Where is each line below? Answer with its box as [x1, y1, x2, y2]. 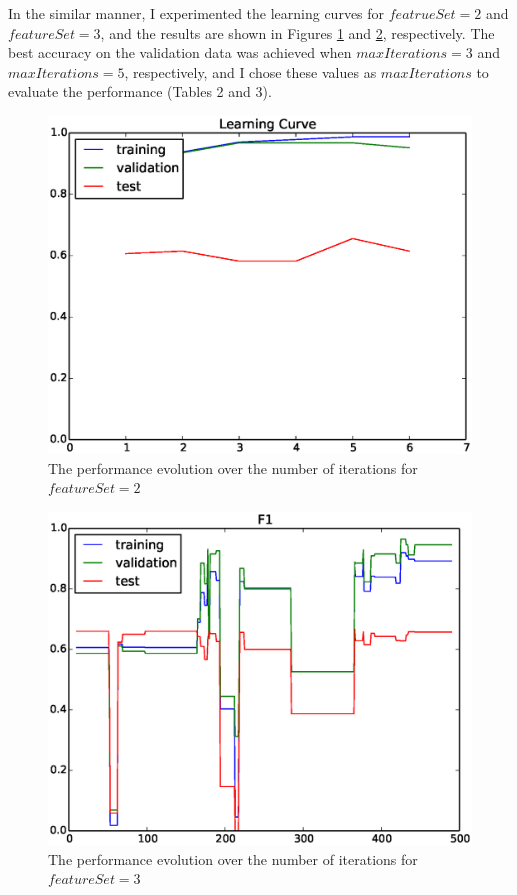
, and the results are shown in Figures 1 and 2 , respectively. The [100, 22, 495, 43]
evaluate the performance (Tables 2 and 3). [8, 81, 272, 102]
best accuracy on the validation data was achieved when [8, 42, 352, 63]
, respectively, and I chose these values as [124, 61, 377, 82]
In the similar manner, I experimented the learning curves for [8, 3, 385, 23]
